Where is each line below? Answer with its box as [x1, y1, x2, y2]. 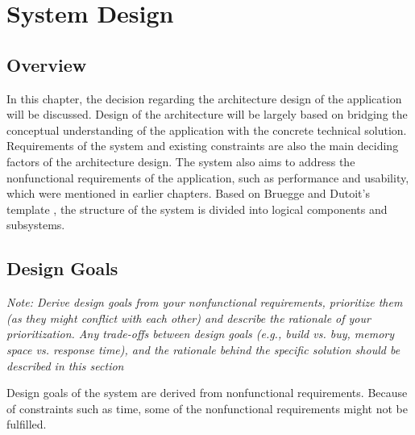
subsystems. [6, 216, 65, 233]
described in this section [6, 357, 124, 374]
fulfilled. [6, 416, 47, 433]
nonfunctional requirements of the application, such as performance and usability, [6, 169, 409, 186]
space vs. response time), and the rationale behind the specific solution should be [6, 341, 400, 358]
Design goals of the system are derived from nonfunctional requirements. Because [6, 384, 408, 401]
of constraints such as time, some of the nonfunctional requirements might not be [6, 399, 408, 416]
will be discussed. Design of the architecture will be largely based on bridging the [6, 106, 408, 123]
